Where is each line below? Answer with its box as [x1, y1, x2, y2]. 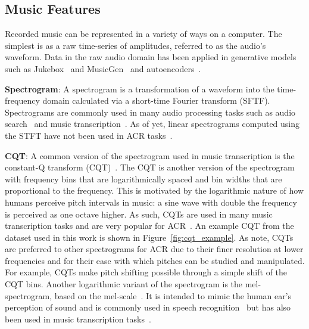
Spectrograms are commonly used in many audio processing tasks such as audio [5, 105, 296, 118]
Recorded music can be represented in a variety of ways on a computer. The [5, 27, 282, 40]
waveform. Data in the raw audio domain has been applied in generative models [5, 51, 296, 63]
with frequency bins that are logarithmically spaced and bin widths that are [5, 172, 282, 185]
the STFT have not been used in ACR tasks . [5, 129, 173, 141]
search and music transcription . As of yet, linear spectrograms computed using [5, 117, 300, 130]
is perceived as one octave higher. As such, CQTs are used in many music [5, 207, 273, 220]
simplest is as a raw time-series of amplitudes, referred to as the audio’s [5, 39, 266, 51]
